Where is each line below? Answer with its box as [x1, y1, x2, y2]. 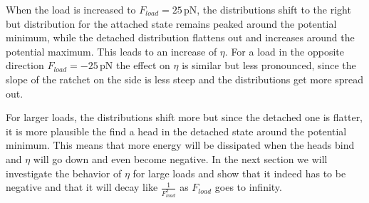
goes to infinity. [214, 179, 282, 194]
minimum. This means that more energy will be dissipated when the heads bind [6, 137, 355, 152]
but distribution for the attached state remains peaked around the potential [6, 16, 337, 31]
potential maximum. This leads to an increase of [6, 43, 217, 58]
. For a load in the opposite [224, 43, 344, 58]
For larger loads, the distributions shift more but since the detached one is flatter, [6, 110, 363, 125]
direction [6, 58, 44, 73]
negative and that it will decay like [6, 179, 158, 194]
